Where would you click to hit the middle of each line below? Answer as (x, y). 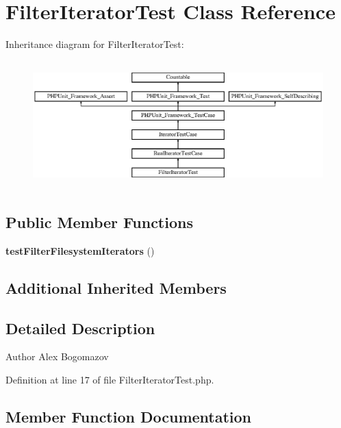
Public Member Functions (99, 222)
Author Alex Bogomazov (57, 356)
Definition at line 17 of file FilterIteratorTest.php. (110, 379)
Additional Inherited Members (116, 287)
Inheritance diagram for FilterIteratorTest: (95, 44)
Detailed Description (80, 328)
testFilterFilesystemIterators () (80, 250)
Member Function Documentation (129, 416)
